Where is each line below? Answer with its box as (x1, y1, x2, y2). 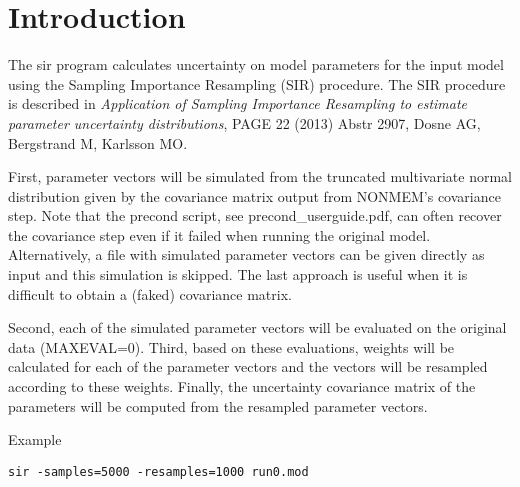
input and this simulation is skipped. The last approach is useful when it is (8, 264, 468, 285)
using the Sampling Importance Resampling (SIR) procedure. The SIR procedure (8, 73, 506, 94)
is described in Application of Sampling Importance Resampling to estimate (8, 93, 468, 114)
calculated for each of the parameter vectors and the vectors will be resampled (8, 356, 488, 377)
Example (8, 429, 62, 450)
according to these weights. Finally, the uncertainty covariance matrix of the (8, 376, 476, 397)
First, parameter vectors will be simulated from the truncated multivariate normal (8, 166, 512, 187)
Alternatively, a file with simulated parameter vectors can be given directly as (8, 244, 485, 265)
